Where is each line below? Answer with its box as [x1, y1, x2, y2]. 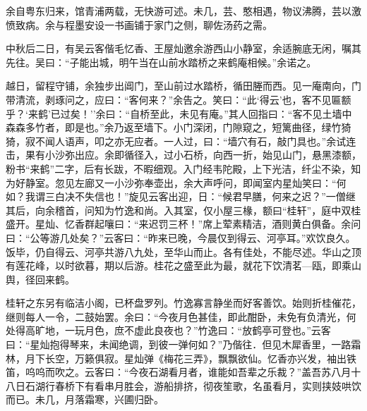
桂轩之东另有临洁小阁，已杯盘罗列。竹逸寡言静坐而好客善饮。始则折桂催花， [6, 295, 361, 310]
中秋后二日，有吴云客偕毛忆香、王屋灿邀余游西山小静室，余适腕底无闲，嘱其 [6, 41, 361, 56]
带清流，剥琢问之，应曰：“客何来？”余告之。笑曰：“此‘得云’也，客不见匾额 [6, 92, 351, 106]
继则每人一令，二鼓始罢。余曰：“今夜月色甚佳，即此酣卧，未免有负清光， [6, 309, 347, 324]
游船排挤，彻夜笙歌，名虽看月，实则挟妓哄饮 [153, 378, 361, 393]
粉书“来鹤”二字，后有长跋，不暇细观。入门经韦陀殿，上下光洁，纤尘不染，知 [6, 161, 361, 176]
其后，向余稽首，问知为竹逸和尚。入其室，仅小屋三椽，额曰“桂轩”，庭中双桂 [6, 202, 361, 217]
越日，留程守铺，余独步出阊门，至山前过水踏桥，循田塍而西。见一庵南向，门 [6, 78, 361, 93]
